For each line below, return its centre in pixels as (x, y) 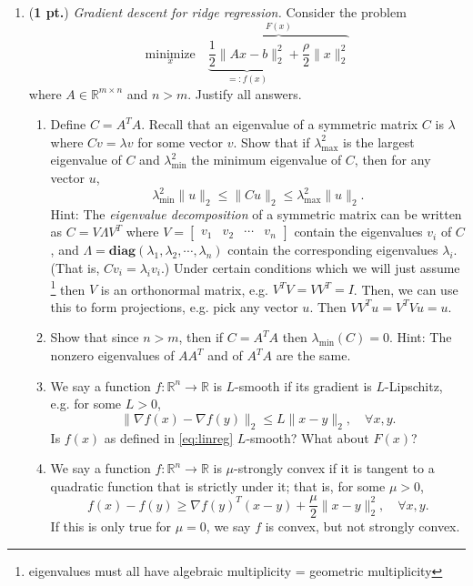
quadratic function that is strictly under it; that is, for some (218, 485)
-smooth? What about (307, 437)
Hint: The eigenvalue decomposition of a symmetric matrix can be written (256, 213)
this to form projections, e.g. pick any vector (174, 306)
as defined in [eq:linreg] (169, 437)
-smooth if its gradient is (303, 385)
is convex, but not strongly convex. (362, 526)
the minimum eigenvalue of (267, 160)
